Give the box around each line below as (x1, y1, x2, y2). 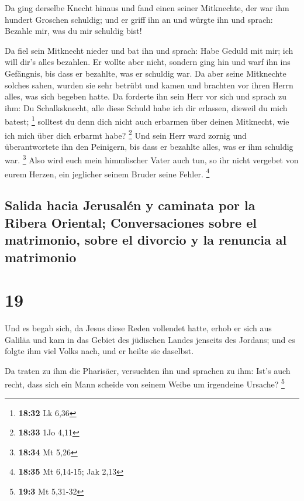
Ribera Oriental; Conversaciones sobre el (5, 213, 257, 231)
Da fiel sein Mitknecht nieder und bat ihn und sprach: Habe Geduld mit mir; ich (5, 44, 293, 56)
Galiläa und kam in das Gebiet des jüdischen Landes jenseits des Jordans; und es (5, 333, 295, 345)
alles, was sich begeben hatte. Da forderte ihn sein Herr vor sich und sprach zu (5, 90, 286, 102)
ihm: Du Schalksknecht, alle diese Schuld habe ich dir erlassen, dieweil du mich (5, 101, 288, 114)
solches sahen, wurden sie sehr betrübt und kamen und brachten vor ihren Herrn (5, 78, 293, 91)
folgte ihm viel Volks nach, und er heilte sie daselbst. (5, 345, 194, 357)
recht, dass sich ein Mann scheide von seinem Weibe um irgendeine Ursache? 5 (5, 376, 285, 390)
